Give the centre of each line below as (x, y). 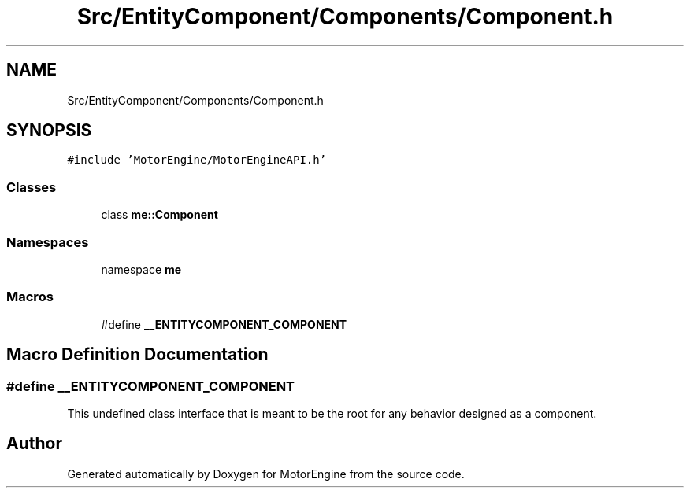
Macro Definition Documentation (137, 355)
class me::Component (160, 215)
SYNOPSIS (49, 131)
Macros (30, 297)
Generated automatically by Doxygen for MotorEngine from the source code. (266, 474)
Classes (32, 187)
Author (34, 444)
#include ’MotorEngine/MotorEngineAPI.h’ (197, 160)
